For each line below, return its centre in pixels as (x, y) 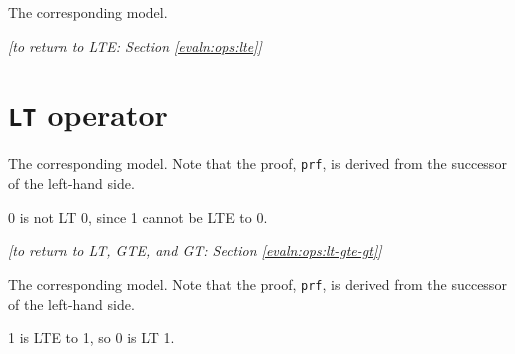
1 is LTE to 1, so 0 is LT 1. (91, 337)
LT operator (88, 114)
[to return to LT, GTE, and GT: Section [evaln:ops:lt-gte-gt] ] (195, 250)
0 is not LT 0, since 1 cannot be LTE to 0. (138, 216)
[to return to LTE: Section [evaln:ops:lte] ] (135, 45)
